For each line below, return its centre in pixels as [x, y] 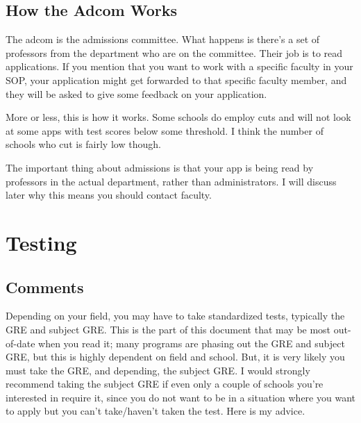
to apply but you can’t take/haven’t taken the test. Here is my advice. [156, 411]
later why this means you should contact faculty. [109, 195]
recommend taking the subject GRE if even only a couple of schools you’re [165, 384]
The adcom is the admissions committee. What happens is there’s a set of [163, 39]
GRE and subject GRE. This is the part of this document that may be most [168, 329]
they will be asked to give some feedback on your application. [136, 93]
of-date [20, 343]
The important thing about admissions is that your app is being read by [160, 167]
